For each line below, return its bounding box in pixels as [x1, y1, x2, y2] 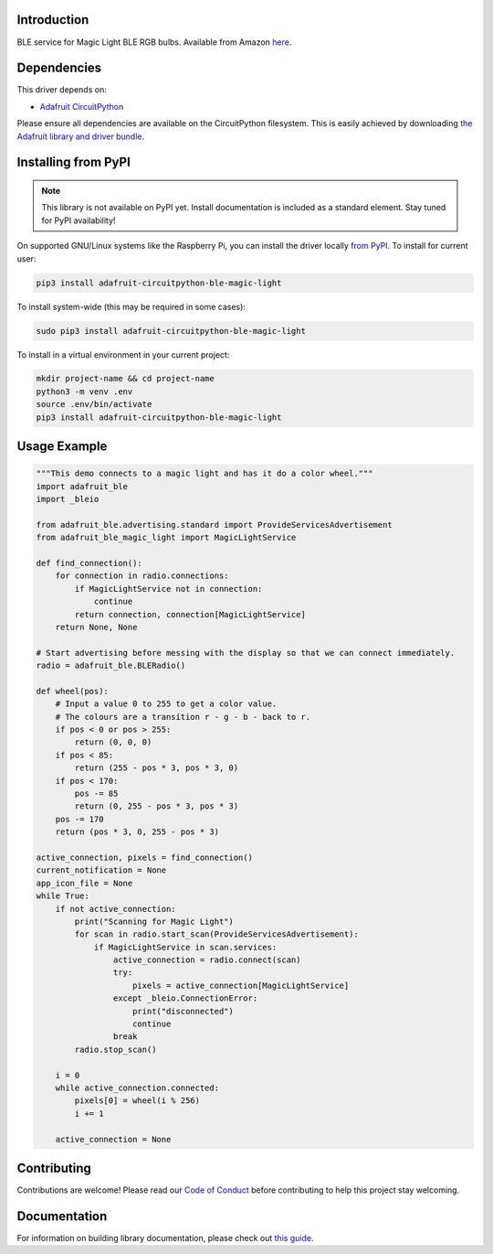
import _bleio [36, 494, 100, 505]
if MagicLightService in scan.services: [93, 942, 278, 952]
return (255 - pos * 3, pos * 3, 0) [74, 763, 239, 773]
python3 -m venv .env [36, 386, 133, 397]
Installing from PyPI [16, 155, 131, 170]
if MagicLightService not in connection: [74, 584, 263, 594]
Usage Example [16, 439, 108, 455]
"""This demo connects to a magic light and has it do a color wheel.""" [36, 468, 373, 479]
